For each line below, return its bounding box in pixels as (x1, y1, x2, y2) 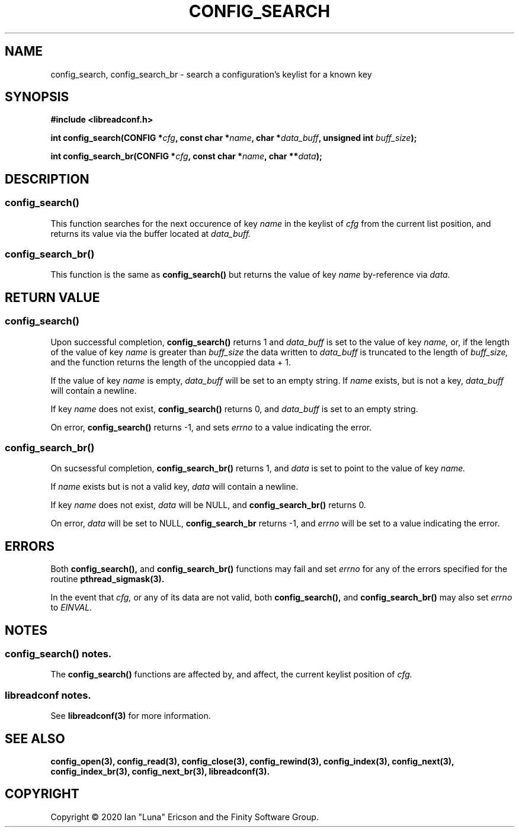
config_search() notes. (5, 648, 112, 660)
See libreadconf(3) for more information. (50, 711, 211, 721)
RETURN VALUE (5, 290, 100, 305)
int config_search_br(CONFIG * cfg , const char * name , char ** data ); (50, 151, 322, 162)
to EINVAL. (50, 602, 92, 613)
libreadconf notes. (5, 689, 91, 701)
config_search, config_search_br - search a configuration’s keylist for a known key (50, 69, 372, 79)
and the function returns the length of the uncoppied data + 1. (50, 356, 291, 367)
